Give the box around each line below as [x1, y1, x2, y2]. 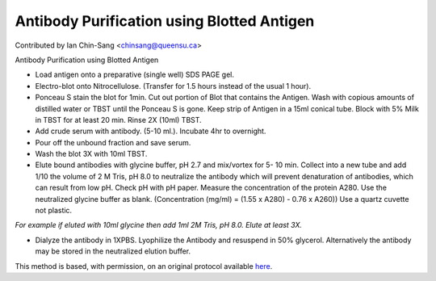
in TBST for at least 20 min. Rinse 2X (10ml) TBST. [35, 115, 202, 124]
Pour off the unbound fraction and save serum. [35, 137, 191, 147]
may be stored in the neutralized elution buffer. [35, 246, 191, 256]
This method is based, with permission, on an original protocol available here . [15, 261, 273, 271]
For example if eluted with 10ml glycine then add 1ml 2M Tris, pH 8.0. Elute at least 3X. [15, 220, 303, 230]
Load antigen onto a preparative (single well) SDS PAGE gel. [35, 69, 234, 80]
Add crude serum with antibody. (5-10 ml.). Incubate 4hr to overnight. [35, 126, 266, 136]
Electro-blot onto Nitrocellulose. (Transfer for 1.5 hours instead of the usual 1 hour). [35, 81, 311, 90]
